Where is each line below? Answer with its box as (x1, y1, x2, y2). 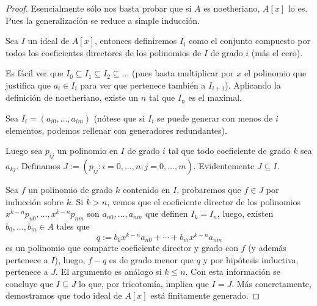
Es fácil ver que (5, 67, 64, 79)
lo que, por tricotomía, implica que (79, 277, 209, 290)
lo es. (288, 2, 308, 14)
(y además (248, 241, 286, 254)
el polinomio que (244, 67, 307, 79)
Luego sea (5, 144, 43, 157)
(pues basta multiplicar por (132, 67, 234, 79)
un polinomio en (57, 144, 118, 157)
